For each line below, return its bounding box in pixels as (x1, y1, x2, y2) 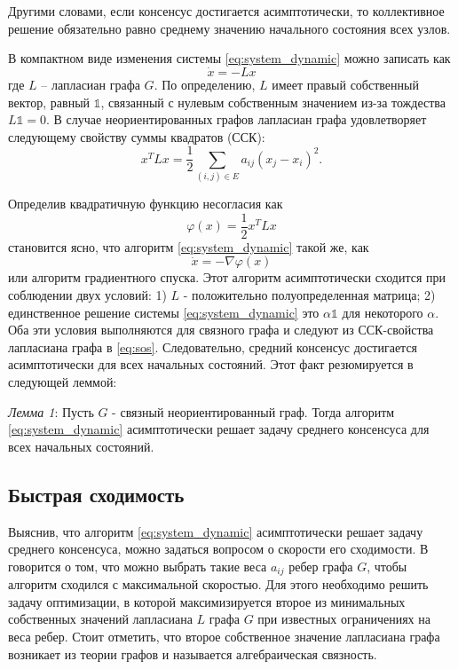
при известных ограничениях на (257, 610, 430, 628)
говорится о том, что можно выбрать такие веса (8, 556, 267, 575)
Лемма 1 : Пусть (8, 402, 94, 421)
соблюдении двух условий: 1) (8, 286, 167, 304)
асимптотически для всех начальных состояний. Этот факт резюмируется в (8, 355, 414, 374)
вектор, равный (8, 92, 91, 111)
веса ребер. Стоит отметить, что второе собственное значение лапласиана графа (8, 626, 440, 645)
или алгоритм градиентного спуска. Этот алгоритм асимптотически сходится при (8, 268, 446, 287)
